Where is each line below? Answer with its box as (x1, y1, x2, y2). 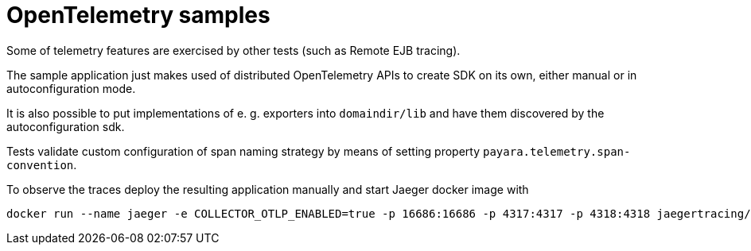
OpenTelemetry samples (6, 2, 270, 29)
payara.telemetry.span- (483, 145, 631, 158)
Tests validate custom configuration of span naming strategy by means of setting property (6, 144, 481, 158)
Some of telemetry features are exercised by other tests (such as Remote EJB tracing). (6, 43, 461, 57)
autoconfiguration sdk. (6, 119, 125, 133)
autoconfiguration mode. (6, 81, 136, 95)
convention (6, 158, 74, 172)
